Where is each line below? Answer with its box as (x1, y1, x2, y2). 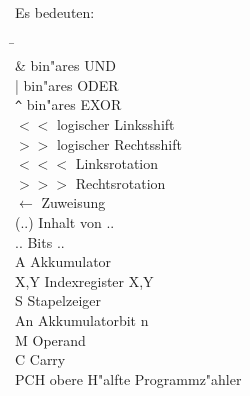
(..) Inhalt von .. (15, 212, 115, 232)
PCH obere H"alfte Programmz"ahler (15, 368, 242, 389)
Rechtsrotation (75, 172, 166, 193)
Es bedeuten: (15, 2, 95, 22)
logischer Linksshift (56, 114, 175, 135)
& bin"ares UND (15, 55, 116, 76)
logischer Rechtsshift (56, 133, 182, 154)
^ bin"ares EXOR (15, 94, 122, 115)
